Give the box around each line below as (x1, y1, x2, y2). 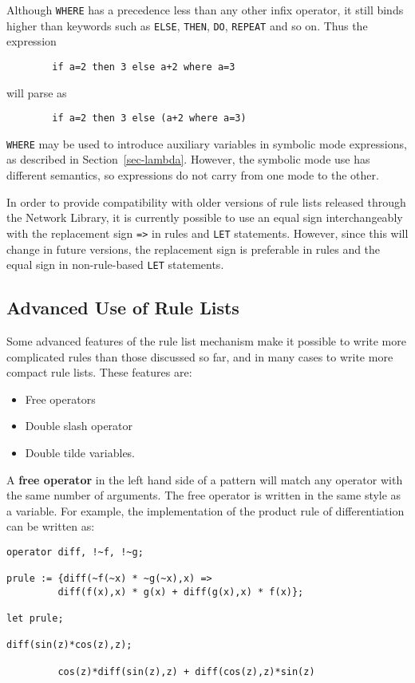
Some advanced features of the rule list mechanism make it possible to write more (6, 332, 406, 349)
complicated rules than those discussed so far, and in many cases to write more (6, 348, 393, 365)
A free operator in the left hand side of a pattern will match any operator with (6, 471, 403, 488)
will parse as (6, 84, 67, 101)
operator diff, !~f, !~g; (6, 546, 144, 558)
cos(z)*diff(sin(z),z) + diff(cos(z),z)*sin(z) (57, 665, 315, 677)
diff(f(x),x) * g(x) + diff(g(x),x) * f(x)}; (57, 586, 304, 598)
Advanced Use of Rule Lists (6, 295, 239, 320)
